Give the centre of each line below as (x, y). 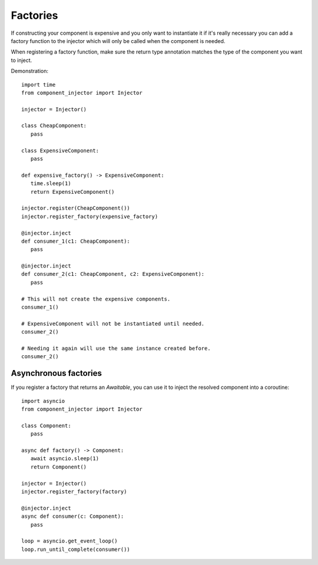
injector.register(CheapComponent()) (76, 208)
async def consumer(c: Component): (73, 516)
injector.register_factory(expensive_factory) (90, 216)
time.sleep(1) (51, 184)
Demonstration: (29, 71)
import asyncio (43, 401)
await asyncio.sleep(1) (65, 459)
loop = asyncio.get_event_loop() (69, 541)
